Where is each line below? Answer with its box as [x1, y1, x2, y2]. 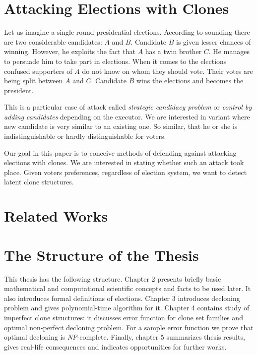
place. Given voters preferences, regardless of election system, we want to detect [4, 167, 247, 177]
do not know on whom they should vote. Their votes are [82, 65, 253, 76]
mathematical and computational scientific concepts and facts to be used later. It [4, 283, 251, 294]
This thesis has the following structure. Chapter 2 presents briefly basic [4, 273, 221, 284]
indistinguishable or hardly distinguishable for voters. [4, 131, 166, 141]
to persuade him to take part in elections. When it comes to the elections [4, 56, 227, 66]
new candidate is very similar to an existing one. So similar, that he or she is [4, 121, 238, 131]
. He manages [208, 46, 250, 57]
